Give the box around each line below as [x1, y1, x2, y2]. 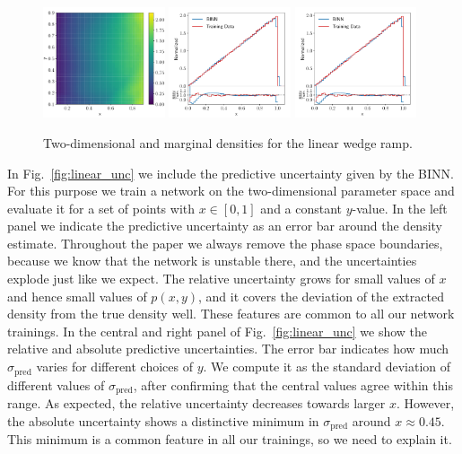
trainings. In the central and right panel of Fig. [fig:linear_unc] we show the [7, 321, 428, 340]
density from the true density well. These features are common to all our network [7, 304, 455, 323]
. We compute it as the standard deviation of [203, 357, 451, 376]
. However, [397, 393, 455, 412]
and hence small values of [7, 286, 147, 305]
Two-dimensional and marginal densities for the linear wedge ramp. [43, 133, 413, 152]
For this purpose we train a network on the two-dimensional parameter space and [7, 181, 455, 200]
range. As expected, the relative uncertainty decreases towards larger [7, 393, 386, 412]
